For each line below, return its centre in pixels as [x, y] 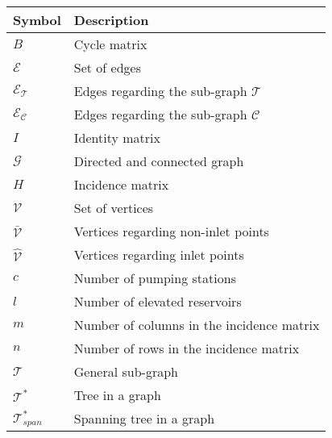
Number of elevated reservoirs [158, 301]
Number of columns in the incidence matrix [197, 325]
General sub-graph [126, 371]
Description [111, 20]
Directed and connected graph [159, 161]
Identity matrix [117, 138]
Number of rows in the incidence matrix [187, 348]
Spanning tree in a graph [144, 418]
